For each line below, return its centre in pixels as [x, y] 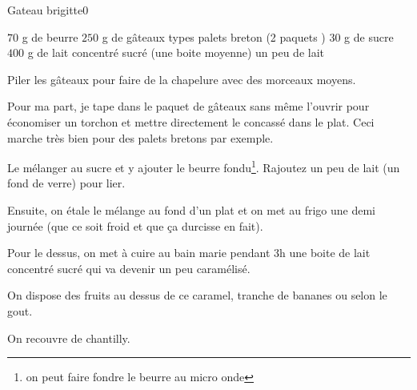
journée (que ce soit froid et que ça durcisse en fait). [135, 225]
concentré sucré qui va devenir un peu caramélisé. [129, 268]
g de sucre [369, 36]
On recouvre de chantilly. [69, 338]
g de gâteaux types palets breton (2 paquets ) [214, 36]
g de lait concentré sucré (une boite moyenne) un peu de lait [176, 52]
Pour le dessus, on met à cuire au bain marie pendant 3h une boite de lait [189, 253]
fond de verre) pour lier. [66, 183]
